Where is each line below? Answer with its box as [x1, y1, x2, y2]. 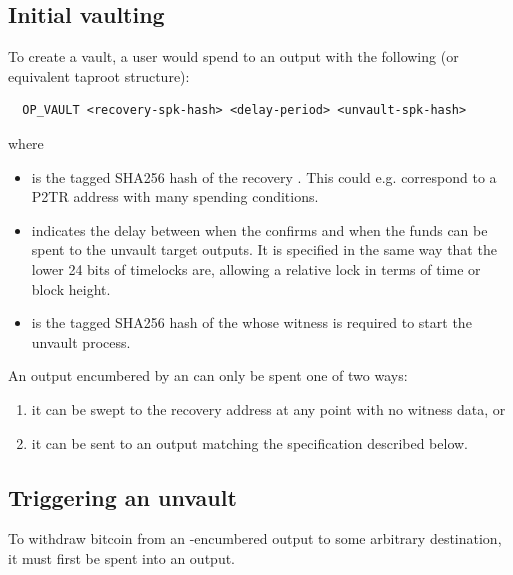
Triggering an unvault [8, 481, 237, 512]
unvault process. [31, 331, 131, 352]
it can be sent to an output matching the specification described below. [31, 432, 469, 453]
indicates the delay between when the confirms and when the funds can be [31, 219, 488, 240]
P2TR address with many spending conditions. [31, 186, 319, 207]
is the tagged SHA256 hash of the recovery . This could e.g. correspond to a [31, 166, 497, 187]
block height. [31, 278, 111, 299]
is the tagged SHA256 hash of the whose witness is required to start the [31, 312, 472, 333]
